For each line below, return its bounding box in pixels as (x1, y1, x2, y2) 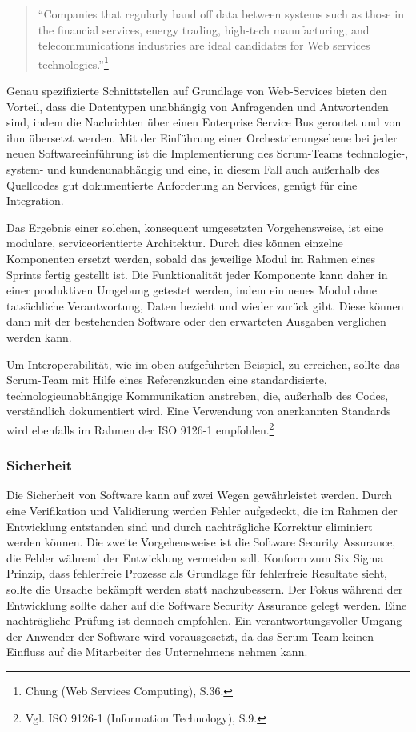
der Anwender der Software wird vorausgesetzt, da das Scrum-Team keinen (6, 627, 374, 644)
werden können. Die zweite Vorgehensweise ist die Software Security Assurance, (6, 534, 396, 550)
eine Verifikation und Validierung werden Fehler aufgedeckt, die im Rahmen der (6, 502, 398, 518)
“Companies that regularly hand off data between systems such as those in (38, 6, 404, 22)
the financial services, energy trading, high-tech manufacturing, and (38, 21, 370, 38)
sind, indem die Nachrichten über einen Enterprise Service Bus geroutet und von (6, 114, 402, 130)
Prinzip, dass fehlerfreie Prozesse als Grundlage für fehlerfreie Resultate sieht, (6, 565, 387, 582)
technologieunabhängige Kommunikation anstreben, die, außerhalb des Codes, (6, 386, 389, 403)
